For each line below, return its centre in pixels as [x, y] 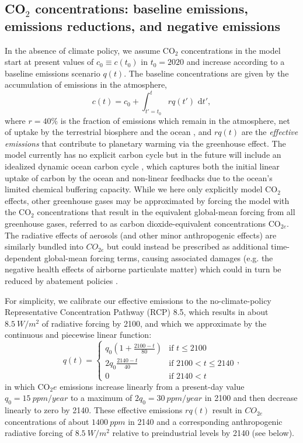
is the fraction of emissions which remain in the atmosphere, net [175, 120]
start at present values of [49, 62]
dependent [23, 257]
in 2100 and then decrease [251, 398]
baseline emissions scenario [53, 73]
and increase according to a [236, 62]
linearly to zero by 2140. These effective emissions [94, 410]
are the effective [270, 132]
